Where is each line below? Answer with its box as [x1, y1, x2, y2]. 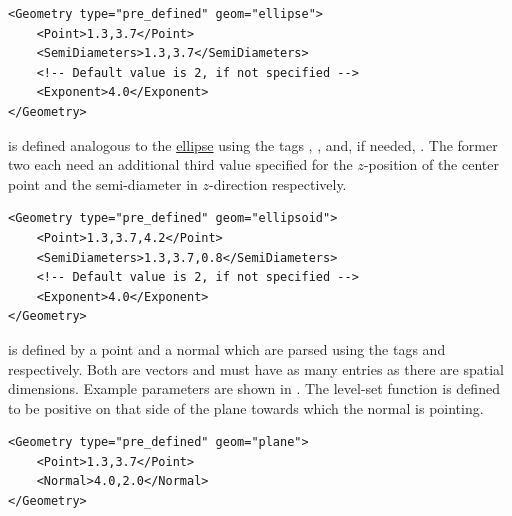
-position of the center [363, 154, 499, 175]
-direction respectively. [209, 173, 347, 194]
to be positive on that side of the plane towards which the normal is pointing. [8, 397, 484, 418]
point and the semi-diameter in [8, 173, 198, 194]
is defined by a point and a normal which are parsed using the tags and [8, 338, 446, 359]
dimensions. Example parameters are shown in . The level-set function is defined [8, 378, 500, 399]
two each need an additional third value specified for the [8, 154, 353, 175]
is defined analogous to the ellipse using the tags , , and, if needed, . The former [8, 134, 498, 155]
